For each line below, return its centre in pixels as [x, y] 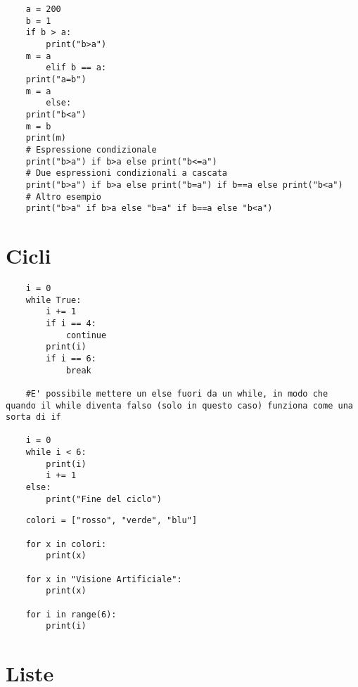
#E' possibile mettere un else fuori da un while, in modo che [177, 393]
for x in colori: [66, 544]
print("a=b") [56, 79]
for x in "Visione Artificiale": [104, 579]
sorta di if [33, 417]
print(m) [46, 138]
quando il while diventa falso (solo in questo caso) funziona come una [179, 405]
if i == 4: [71, 323]
